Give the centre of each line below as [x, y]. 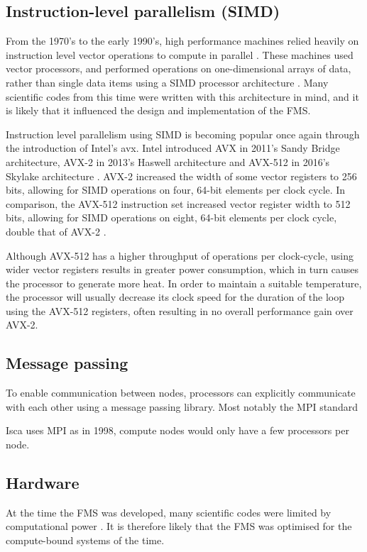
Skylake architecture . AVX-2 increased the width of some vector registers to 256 [181, 176]
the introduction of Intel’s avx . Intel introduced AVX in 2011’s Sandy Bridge [173, 148]
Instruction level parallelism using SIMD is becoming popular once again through [183, 134]
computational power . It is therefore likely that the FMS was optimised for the [179, 526]
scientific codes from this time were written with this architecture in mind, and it [182, 96]
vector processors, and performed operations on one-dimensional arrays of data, [179, 68]
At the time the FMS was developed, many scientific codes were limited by [169, 512]
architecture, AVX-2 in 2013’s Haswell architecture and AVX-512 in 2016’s [168, 161]
